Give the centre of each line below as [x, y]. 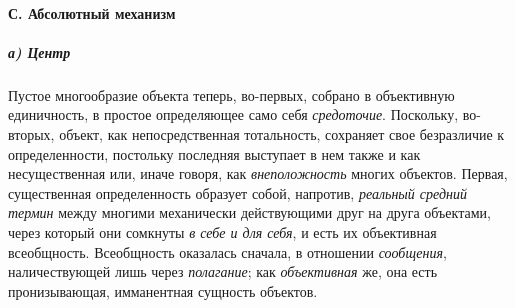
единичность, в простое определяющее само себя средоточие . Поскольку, [233, 114]
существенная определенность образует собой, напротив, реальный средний [237, 192]
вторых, [31, 133]
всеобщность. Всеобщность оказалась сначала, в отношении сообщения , [227, 251]
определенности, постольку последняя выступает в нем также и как [214, 153]
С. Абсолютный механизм [92, 12]
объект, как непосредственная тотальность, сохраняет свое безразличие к [282, 133]
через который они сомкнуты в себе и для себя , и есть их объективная [222, 231]
